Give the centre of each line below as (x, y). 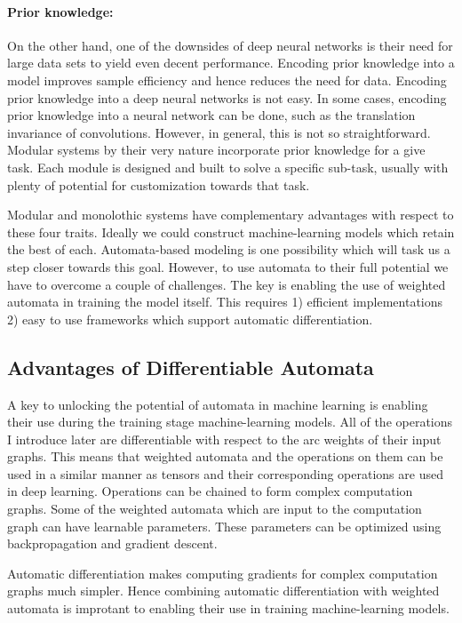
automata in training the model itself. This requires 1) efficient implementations (225, 302)
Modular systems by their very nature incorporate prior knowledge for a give (216, 150)
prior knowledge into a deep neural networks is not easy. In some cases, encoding (227, 97)
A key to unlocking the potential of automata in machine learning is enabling (218, 404)
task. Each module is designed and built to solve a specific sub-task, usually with (228, 167)
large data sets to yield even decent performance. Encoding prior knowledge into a (231, 63)
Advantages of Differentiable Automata (191, 367)
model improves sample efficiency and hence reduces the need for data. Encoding (227, 80)
